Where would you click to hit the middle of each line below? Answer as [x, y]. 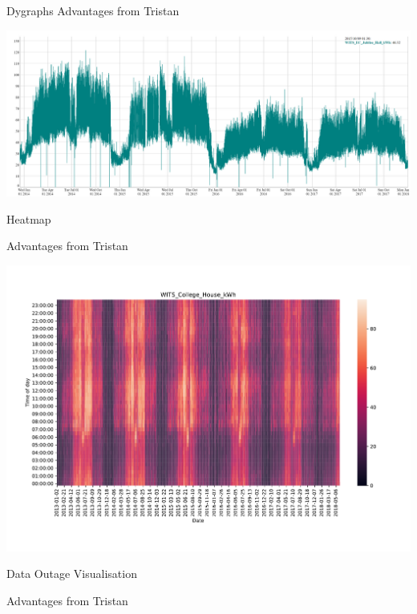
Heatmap [29, 218]
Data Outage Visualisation [72, 574]
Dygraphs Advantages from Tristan [93, 10]
